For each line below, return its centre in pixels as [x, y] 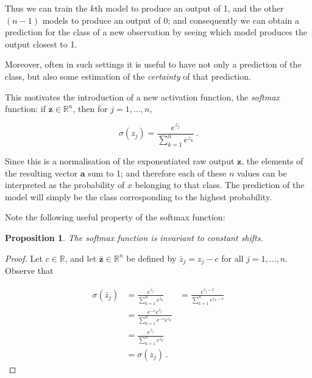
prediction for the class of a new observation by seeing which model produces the [156, 32]
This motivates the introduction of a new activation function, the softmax [142, 96]
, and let [81, 258]
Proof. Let [24, 258]
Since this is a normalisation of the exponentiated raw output [120, 161]
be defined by [151, 258]
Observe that [29, 271]
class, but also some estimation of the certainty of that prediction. [128, 76]
